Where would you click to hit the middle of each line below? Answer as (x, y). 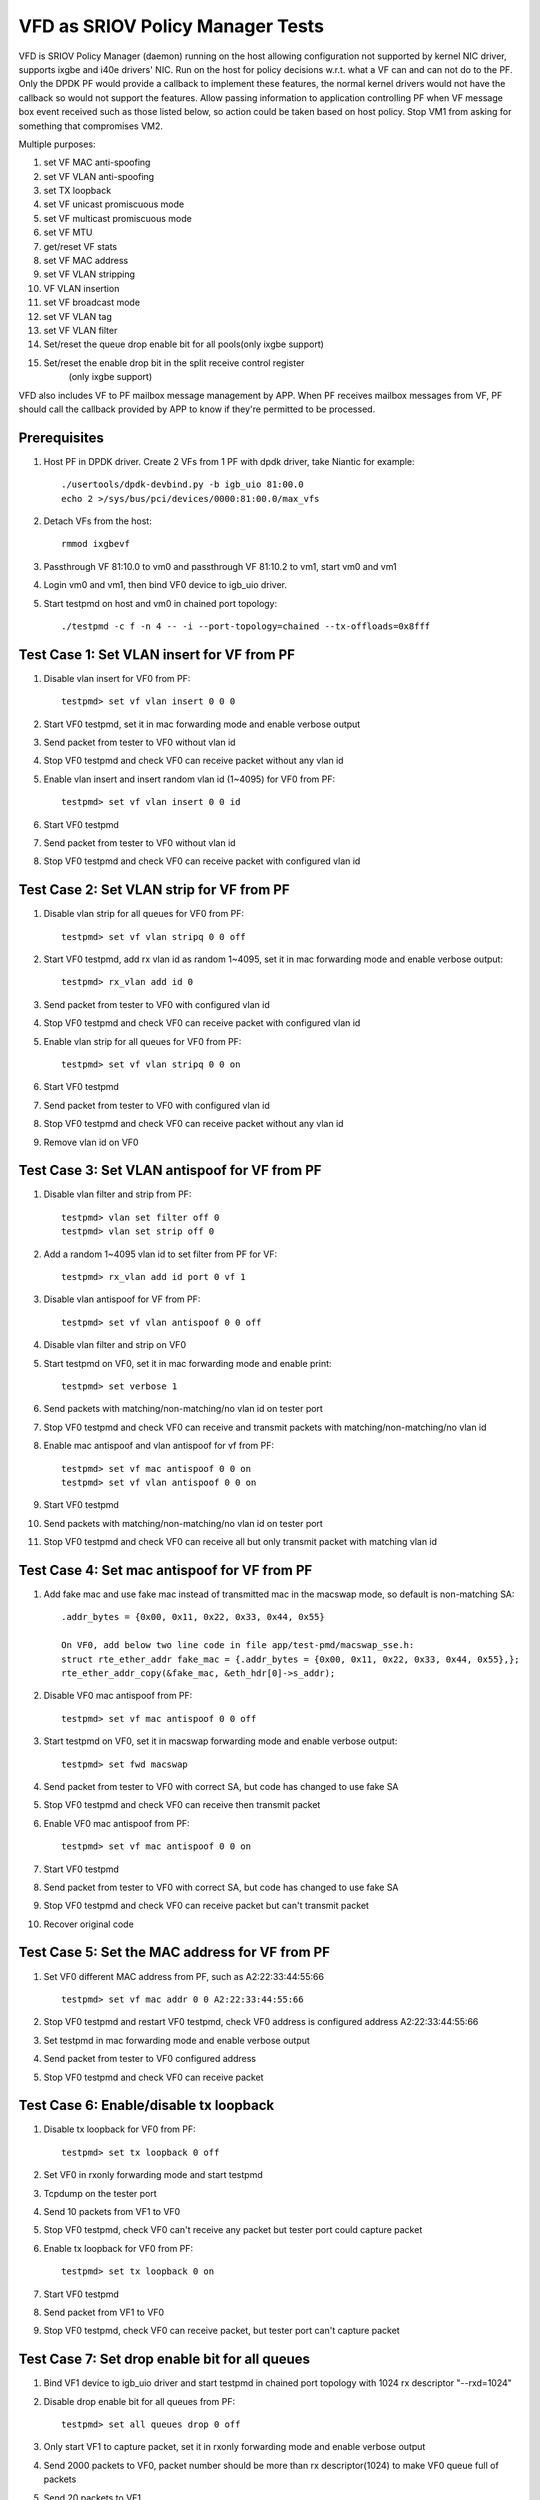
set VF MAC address (86, 261)
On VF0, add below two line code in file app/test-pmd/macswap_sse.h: (238, 1645)
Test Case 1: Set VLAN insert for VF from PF (156, 654)
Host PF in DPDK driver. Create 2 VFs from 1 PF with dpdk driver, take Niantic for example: (229, 461)
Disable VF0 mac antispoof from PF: (118, 1696)
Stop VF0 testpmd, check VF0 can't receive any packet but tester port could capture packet (233, 2230)
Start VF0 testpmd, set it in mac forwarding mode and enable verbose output (202, 724)
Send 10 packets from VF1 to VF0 (112, 2211)
